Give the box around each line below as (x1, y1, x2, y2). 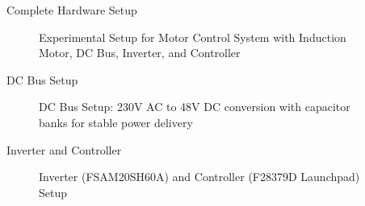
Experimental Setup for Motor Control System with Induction (39, 28, 346, 45)
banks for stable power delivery (39, 113, 193, 130)
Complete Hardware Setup (6, 2, 137, 18)
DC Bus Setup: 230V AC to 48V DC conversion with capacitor (39, 98, 350, 115)
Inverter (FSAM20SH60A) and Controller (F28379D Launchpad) (39, 168, 360, 185)
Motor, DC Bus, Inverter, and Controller (39, 44, 241, 61)
